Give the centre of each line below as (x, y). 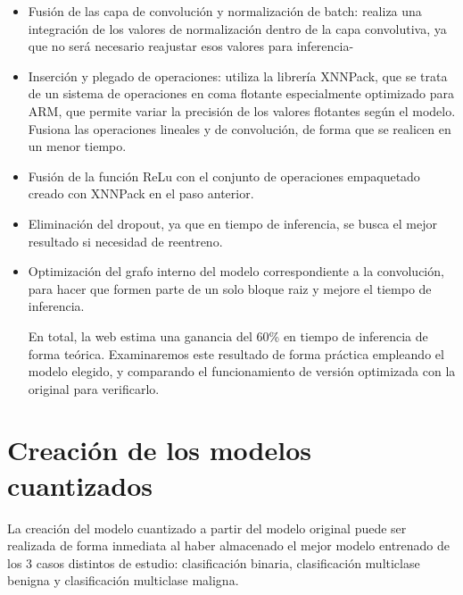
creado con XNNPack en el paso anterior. (141, 193)
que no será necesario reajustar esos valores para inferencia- (191, 46)
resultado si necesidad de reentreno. (125, 241)
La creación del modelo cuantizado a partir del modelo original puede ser (207, 528)
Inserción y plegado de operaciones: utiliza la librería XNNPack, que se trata (238, 75)
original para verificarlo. (94, 388)
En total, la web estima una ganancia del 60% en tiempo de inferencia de (228, 335)
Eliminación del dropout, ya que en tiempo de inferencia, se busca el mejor (232, 223)
